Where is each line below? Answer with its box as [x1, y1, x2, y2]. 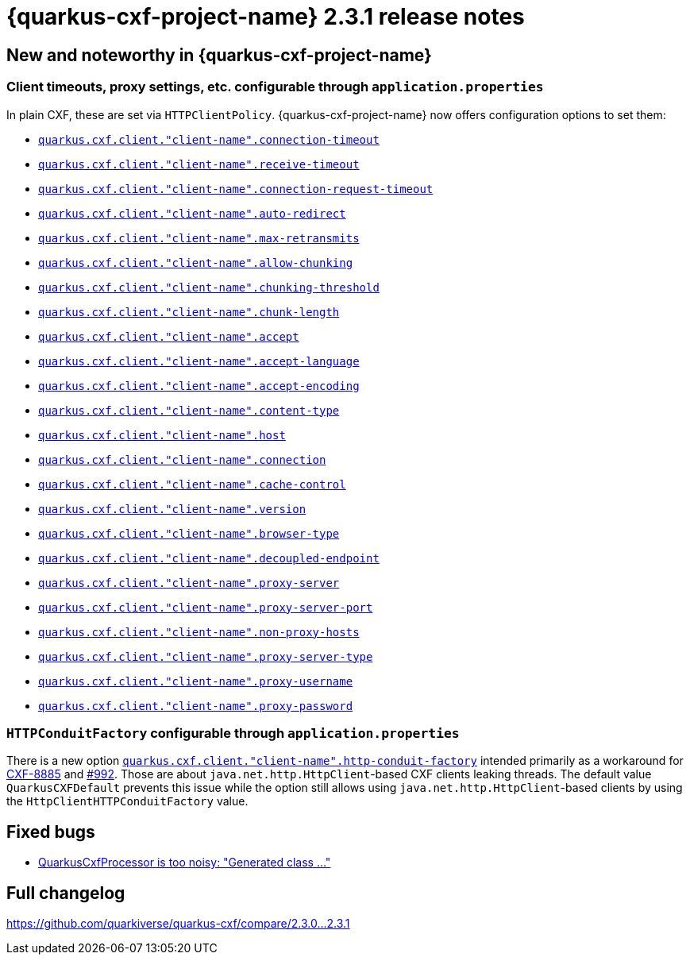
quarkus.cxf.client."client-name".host [38, 428, 286, 442]
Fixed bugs [6, 821, 95, 842]
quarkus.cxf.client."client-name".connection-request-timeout [38, 182, 434, 195]
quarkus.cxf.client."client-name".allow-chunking [38, 256, 353, 269]
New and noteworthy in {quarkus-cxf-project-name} [6, 44, 432, 65]
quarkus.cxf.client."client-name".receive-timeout [38, 157, 360, 171]
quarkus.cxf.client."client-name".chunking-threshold [38, 280, 380, 294]
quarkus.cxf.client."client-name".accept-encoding [38, 379, 360, 392]
